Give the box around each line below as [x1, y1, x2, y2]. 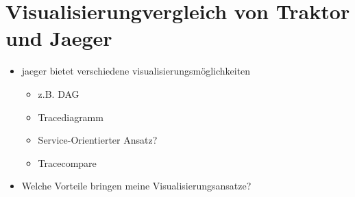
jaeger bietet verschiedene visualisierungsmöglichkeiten [21, 64, 251, 78]
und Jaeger [5, 24, 112, 52]
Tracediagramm [38, 109, 103, 124]
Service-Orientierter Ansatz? [38, 133, 158, 147]
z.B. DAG [38, 86, 79, 101]
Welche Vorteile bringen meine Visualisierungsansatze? [21, 179, 252, 193]
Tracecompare [38, 155, 97, 170]
